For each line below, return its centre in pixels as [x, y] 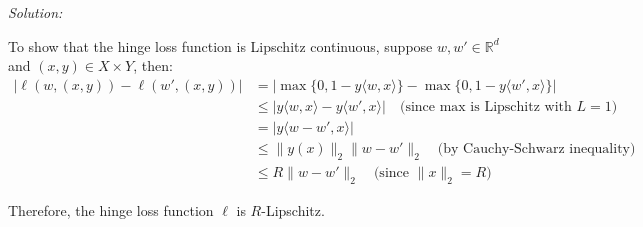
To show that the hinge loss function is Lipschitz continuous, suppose [220, 45]
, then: [153, 65]
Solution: [35, 12]
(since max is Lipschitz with [485, 106]
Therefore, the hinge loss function [111, 209]
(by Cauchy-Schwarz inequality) [536, 148]
